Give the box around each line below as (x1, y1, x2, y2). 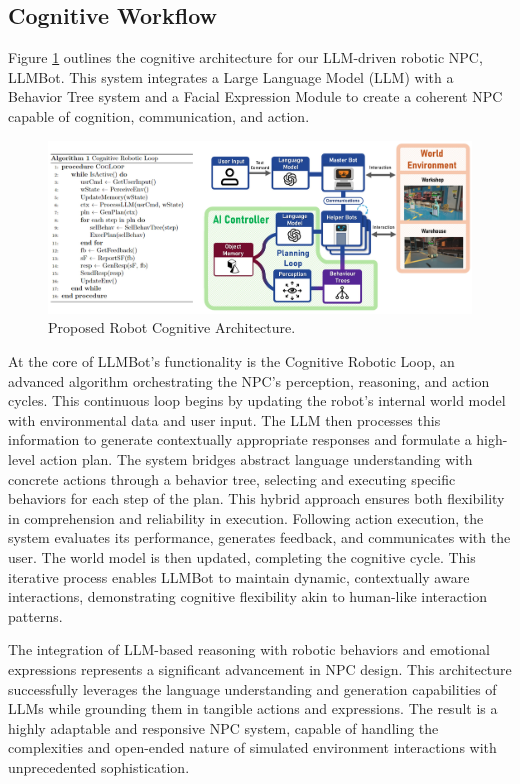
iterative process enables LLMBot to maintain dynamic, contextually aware (8, 566, 470, 587)
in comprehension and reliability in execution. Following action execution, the (8, 507, 484, 528)
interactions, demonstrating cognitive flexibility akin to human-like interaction (8, 586, 488, 607)
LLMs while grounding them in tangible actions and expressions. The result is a (8, 698, 498, 719)
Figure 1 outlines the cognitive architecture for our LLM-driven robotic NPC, (8, 47, 483, 68)
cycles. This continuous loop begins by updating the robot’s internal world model (8, 390, 506, 411)
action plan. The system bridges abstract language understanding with (39, 448, 473, 469)
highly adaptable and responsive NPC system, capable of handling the (8, 717, 439, 738)
